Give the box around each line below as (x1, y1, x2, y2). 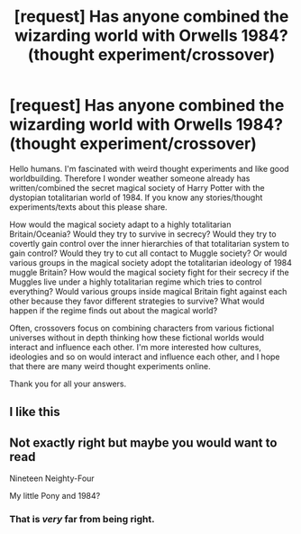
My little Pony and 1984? (9, 491, 101, 502)
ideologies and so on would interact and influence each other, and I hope (9, 351, 281, 362)
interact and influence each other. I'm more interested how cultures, (9, 341, 261, 352)
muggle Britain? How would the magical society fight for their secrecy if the (9, 267, 290, 277)
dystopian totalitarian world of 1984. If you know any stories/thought (9, 192, 263, 203)
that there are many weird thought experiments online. (9, 360, 212, 371)
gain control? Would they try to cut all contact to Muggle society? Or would (9, 248, 287, 258)
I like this (9, 404, 60, 420)
